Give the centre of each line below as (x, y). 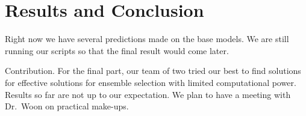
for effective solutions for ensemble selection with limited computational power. (151, 82)
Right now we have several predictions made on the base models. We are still (147, 39)
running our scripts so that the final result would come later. (117, 50)
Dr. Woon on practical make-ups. (67, 106)
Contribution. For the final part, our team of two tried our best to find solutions (153, 71)
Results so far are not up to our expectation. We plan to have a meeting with (148, 94)
